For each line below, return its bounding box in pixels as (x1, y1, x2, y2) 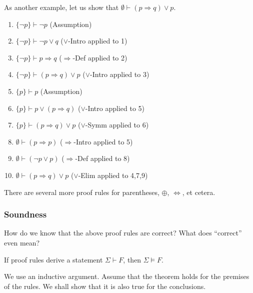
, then (123, 254, 141, 264)
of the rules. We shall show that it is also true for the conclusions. (4, 280, 206, 291)
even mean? (4, 237, 40, 247)
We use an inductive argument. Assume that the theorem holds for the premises (4, 271, 249, 281)
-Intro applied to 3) (90, 69, 149, 79)
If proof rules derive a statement (4, 254, 103, 264)
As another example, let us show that (4, 2, 119, 12)
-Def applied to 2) (72, 52, 127, 62)
